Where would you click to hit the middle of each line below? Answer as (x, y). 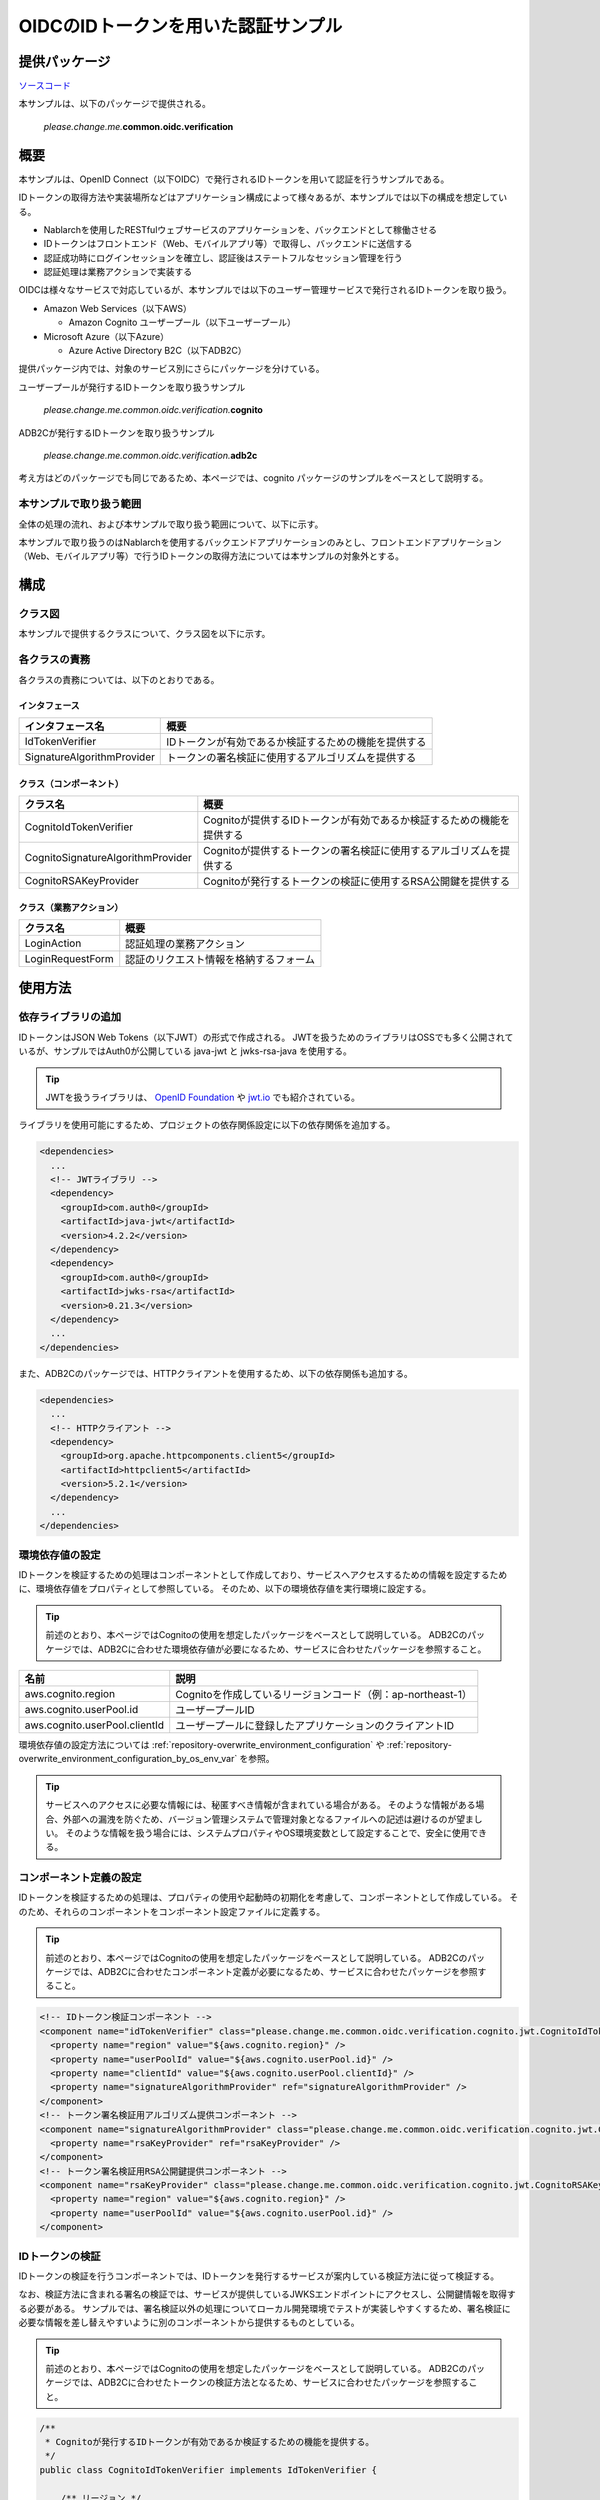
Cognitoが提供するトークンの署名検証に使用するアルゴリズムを (351, 850)
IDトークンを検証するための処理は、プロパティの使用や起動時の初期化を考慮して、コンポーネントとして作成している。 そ (268, 1897)
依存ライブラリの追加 (70, 1017)
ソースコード (45, 86)
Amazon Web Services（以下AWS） (117, 308)
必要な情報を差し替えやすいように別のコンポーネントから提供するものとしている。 (189, 2322)
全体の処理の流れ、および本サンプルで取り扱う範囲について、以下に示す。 (171, 524)
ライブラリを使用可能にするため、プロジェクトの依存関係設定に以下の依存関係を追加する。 (207, 1125)
